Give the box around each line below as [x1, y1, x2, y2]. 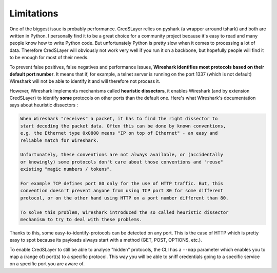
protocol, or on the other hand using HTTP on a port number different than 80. [20, 195, 229, 201]
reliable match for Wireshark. [20, 137, 100, 143]
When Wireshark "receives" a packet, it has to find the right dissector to [20, 116, 218, 122]
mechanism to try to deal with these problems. [20, 216, 142, 222]
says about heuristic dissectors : [9, 102, 78, 108]
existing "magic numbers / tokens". [20, 166, 113, 172]
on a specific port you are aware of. [9, 261, 85, 267]
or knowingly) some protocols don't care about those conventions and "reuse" [20, 159, 223, 165]
